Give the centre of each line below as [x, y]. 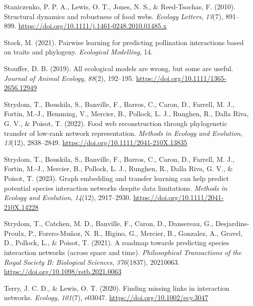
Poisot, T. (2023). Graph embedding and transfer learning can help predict [116, 178]
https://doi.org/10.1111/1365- [181, 78]
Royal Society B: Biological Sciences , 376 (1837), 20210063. [92, 262]
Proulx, [15, 233]
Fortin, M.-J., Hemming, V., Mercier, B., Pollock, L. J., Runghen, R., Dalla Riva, [126, 114]
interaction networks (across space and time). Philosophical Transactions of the [123, 252]
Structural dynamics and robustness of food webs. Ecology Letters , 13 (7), [114, 16]
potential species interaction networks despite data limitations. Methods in [116, 188]
